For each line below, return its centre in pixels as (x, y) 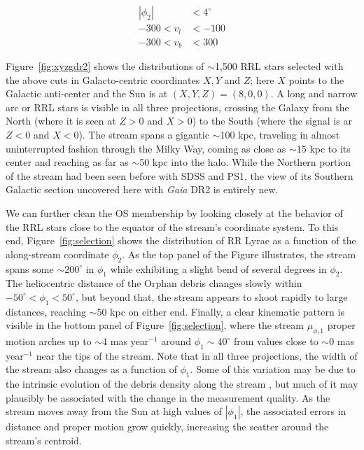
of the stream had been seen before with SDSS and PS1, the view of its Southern (180, 175)
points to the (316, 79)
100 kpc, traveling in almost (280, 134)
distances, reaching (46, 311)
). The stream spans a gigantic (144, 134)
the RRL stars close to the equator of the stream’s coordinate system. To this (172, 226)
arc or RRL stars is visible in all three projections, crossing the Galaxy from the (177, 107)
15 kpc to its (323, 148)
